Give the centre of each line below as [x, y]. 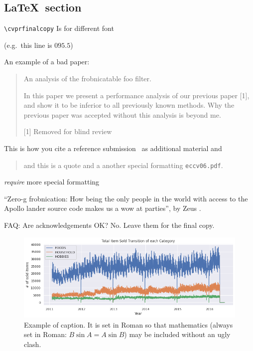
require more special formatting [52, 182]
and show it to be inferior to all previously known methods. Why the [129, 105]
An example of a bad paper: [47, 62]
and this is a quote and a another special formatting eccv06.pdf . [123, 165]
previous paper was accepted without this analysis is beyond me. [122, 114]
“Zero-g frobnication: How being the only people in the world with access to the [126, 198]
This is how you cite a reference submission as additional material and [113, 148]
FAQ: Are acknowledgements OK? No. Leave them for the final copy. [109, 225]
